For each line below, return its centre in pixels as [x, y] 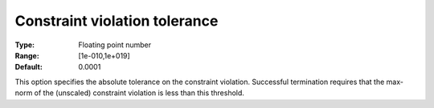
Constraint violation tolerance [117, 21]
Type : [25, 45]
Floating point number [115, 45]
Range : [27, 55]
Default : [29, 67]
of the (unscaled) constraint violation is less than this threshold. [139, 93]
